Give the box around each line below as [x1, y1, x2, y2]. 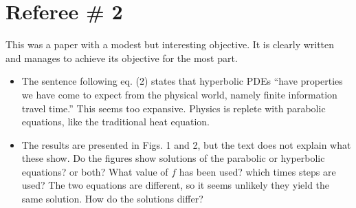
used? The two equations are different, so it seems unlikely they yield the [21, 178, 330, 192]
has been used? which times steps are [179, 164, 336, 178]
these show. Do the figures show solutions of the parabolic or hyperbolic [21, 151, 325, 165]
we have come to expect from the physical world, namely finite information [21, 87, 337, 101]
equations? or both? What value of [21, 164, 168, 178]
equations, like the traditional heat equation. [21, 114, 210, 129]
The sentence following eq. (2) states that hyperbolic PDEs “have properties [21, 74, 343, 88]
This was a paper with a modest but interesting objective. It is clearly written [5, 37, 335, 52]
